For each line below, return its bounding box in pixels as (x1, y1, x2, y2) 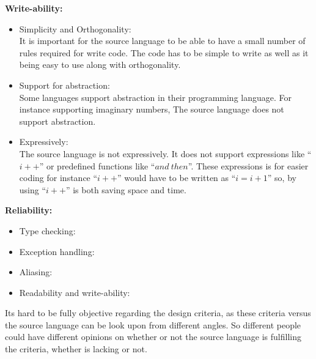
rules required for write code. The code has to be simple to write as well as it (19, 46, 309, 59)
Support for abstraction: (19, 78, 110, 91)
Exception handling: (19, 245, 95, 257)
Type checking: (19, 224, 76, 237)
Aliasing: (19, 265, 53, 278)
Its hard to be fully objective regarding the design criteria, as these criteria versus (5, 306, 311, 319)
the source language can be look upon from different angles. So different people (5, 318, 301, 331)
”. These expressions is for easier (188, 159, 309, 172)
